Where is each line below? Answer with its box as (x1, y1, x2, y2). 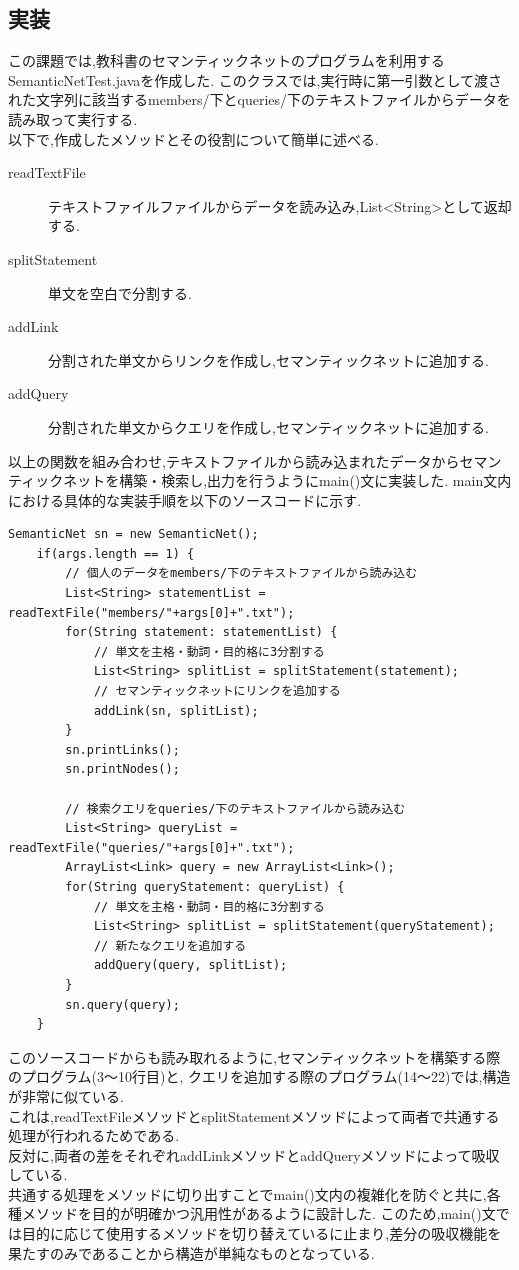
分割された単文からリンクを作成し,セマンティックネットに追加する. (48, 349, 489, 370)
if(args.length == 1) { (36, 546, 195, 561)
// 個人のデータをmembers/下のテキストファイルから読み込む (65, 566, 418, 581)
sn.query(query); (65, 997, 180, 1012)
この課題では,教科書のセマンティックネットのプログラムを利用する (8, 50, 445, 71)
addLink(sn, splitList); (93, 703, 259, 718)
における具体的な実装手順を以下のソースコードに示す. (8, 489, 362, 510)
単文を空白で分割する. (48, 282, 192, 303)
